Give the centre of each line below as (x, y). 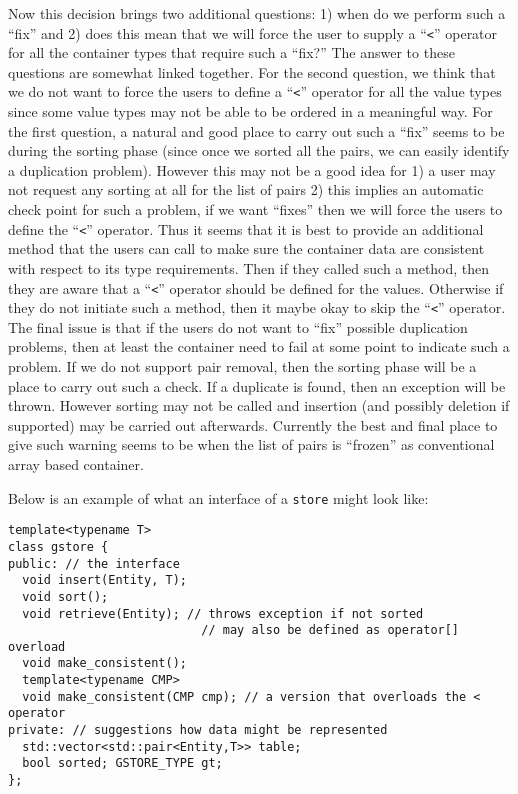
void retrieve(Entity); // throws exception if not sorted (223, 613)
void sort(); (65, 596)
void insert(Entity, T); (104, 580)
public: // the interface (94, 563)
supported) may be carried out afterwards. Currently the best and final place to (253, 424)
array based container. (76, 463)
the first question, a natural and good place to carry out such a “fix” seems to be (256, 130)
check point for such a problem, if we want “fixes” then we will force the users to (255, 209)
